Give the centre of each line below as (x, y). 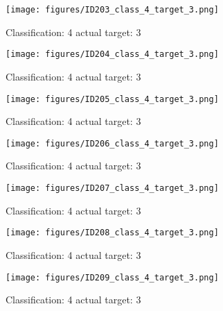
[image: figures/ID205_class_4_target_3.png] (112, 99)
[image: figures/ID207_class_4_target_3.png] (112, 188)
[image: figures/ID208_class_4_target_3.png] (112, 233)
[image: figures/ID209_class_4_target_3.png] (112, 277)
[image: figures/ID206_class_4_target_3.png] (112, 143)
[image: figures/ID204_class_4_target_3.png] (112, 54)
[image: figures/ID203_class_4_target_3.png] (112, 10)
